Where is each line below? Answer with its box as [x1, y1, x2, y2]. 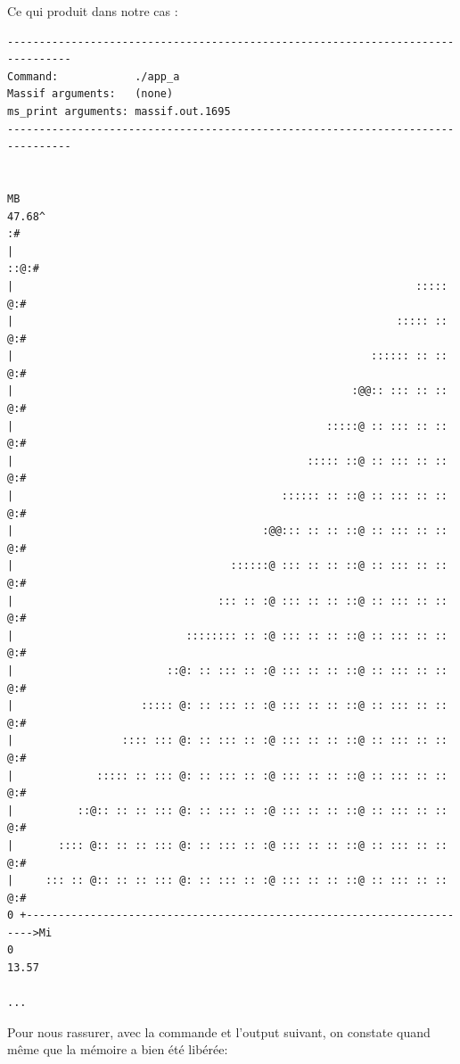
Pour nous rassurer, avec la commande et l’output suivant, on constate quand [7, 1022, 431, 1041]
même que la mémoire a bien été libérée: [7, 1040, 228, 1059]
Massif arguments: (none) [7, 87, 174, 101]
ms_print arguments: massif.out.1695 [7, 104, 231, 118]
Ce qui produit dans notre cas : [7, 2, 178, 20]
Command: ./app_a [7, 70, 180, 83]
